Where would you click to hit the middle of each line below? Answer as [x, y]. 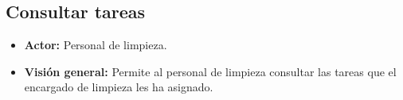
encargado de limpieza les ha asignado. [119, 87]
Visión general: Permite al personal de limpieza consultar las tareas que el [210, 71]
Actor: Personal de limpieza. [96, 45]
